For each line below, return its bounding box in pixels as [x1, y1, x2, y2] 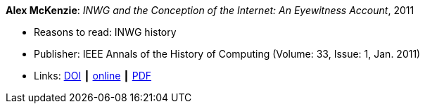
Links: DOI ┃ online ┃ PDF [34, 70, 152, 82]
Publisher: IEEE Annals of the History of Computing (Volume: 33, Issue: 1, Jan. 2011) [34, 48, 421, 60]
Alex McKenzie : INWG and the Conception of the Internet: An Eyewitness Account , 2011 [6, 4, 414, 16]
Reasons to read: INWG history [34, 26, 177, 38]
